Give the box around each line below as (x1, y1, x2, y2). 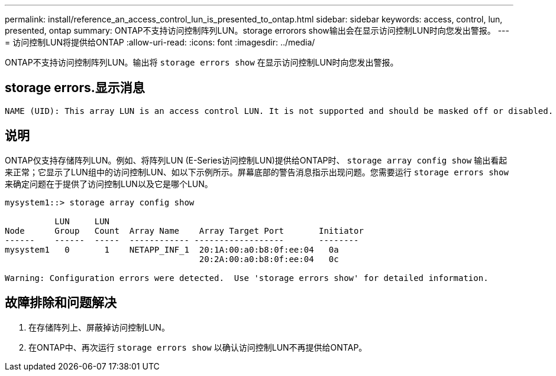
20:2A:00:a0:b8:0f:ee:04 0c (199, 254, 339, 264)
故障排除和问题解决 (5, 295, 117, 310)
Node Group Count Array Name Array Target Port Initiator (5, 225, 364, 236)
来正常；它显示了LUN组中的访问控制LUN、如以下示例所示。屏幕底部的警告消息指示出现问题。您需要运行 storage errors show (5, 166, 509, 177)
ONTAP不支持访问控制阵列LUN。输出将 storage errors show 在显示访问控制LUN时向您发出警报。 (5, 57, 399, 67)
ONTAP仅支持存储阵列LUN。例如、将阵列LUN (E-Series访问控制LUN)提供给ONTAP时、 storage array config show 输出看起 (5, 155, 507, 165)
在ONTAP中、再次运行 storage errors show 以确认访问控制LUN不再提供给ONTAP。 (28, 342, 367, 352)
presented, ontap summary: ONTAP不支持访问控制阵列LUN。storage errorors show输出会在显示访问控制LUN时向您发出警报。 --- (5, 25, 509, 35)
